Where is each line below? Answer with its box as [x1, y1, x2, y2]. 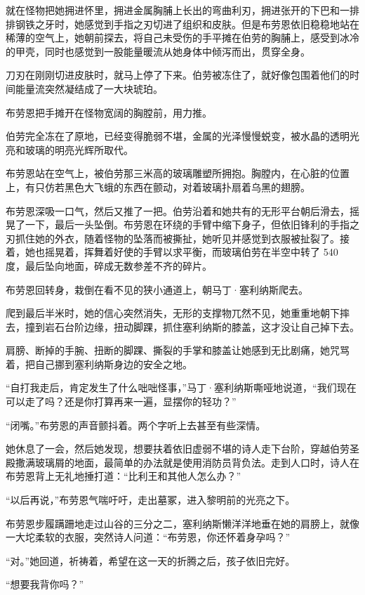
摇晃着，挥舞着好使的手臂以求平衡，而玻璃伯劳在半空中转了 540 [44, 244, 338, 259]
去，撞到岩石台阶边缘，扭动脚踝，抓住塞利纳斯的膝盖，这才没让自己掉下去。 [6, 319, 359, 334]
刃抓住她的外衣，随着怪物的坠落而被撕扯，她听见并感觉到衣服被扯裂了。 [6, 230, 340, 245]
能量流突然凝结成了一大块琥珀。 [15, 81, 163, 96]
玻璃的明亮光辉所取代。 [25, 142, 133, 157]
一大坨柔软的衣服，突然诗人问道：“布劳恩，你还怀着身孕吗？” [6, 530, 291, 544]
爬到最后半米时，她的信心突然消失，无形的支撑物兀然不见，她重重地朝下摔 [6, 306, 350, 320]
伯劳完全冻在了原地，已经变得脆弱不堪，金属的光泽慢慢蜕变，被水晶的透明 [6, 129, 350, 143]
